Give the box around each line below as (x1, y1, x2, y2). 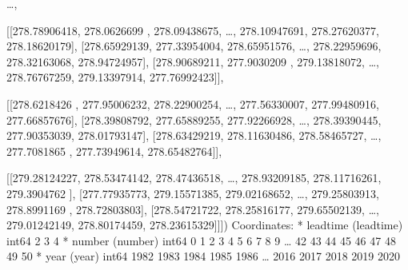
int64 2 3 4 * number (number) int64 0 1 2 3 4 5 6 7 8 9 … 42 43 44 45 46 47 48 (6, 232, 396, 248)
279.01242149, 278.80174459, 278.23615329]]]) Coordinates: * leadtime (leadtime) (6, 216, 403, 233)
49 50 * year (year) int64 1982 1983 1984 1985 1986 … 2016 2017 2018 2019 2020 (6, 248, 401, 264)
